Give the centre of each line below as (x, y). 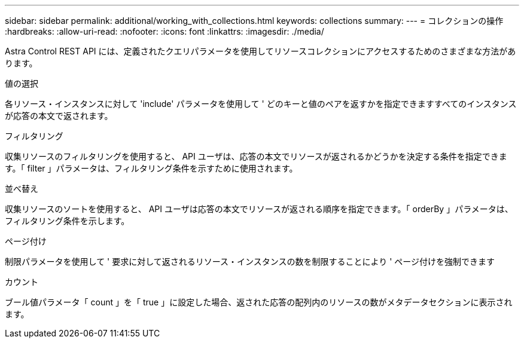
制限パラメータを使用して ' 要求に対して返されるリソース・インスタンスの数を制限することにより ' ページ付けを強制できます (250, 261)
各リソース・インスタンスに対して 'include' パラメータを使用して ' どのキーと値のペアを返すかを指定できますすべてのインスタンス (261, 104)
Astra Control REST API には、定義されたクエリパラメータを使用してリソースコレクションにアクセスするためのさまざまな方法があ (261, 51)
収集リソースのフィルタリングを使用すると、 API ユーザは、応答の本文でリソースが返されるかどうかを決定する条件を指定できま (256, 156)
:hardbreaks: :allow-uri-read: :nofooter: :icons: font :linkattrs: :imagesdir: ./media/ (164, 31)
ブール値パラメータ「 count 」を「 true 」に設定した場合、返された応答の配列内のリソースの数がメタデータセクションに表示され (259, 302)
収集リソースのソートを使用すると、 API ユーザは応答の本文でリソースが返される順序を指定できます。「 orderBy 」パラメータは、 (259, 209)
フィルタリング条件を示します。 (67, 221)
